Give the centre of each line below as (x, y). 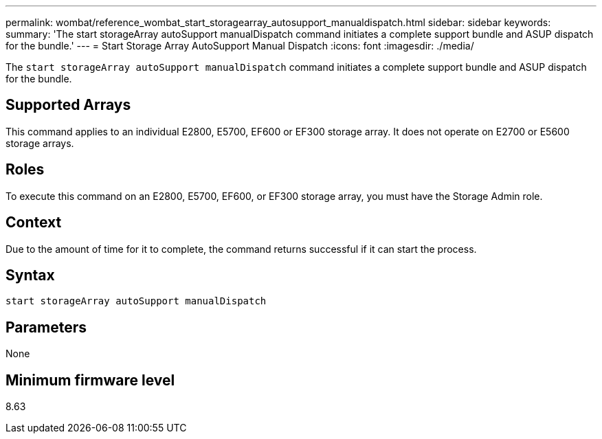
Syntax (30, 275)
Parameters (46, 327)
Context (34, 223)
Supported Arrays (68, 105)
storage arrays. (40, 143)
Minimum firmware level (90, 380)
